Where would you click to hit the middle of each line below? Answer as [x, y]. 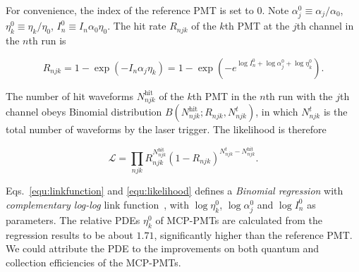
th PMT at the [257, 26]
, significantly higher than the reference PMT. [253, 234]
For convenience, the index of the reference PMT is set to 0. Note [147, 10]
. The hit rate [137, 26]
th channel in [325, 26]
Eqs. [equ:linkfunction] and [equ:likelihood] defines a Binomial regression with [175, 191]
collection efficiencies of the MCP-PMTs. [93, 262]
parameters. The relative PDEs [73, 220]
